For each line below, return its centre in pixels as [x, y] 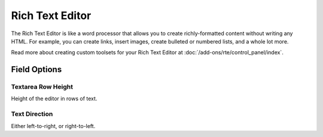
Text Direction [32, 114]
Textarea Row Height [42, 87]
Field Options [36, 69]
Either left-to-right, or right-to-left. [53, 126]
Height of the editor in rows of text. [54, 99]
